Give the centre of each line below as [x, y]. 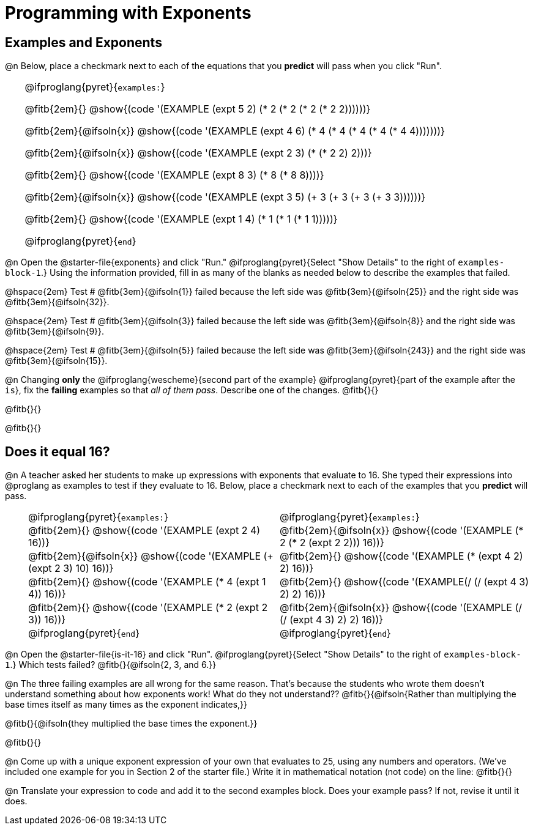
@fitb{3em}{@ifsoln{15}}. [56, 361]
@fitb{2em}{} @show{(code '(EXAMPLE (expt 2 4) [144, 531]
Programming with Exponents [128, 13]
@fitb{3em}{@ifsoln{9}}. [55, 332]
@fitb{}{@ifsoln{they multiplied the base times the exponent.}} [131, 724]
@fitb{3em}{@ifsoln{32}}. [57, 302]
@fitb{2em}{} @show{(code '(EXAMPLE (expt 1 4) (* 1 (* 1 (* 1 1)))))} [181, 219]
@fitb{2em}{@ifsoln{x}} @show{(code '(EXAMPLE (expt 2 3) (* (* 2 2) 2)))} [198, 153]
